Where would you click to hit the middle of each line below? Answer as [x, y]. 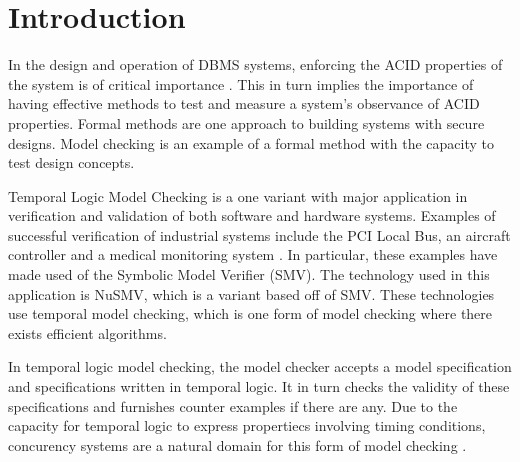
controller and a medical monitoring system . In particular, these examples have [253, 254]
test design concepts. [71, 162]
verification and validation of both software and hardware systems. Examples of [252, 215]
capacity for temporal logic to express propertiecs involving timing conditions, [247, 425]
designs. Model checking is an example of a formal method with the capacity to [251, 142]
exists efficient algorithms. [87, 332]
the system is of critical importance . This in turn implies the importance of [241, 83]
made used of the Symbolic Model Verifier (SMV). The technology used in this [249, 274]
